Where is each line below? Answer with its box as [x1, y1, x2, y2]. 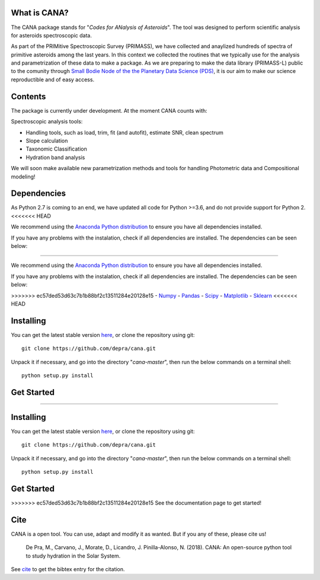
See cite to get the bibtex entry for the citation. [11, 566, 125, 573]
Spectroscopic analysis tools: [11, 118, 83, 125]
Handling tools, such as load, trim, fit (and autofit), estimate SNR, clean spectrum [25, 129, 223, 136]
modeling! [11, 173, 36, 180]
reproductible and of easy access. [11, 76, 95, 83]
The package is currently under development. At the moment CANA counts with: [11, 107, 207, 114]
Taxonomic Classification [25, 145, 87, 152]
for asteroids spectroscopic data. [11, 31, 92, 39]
